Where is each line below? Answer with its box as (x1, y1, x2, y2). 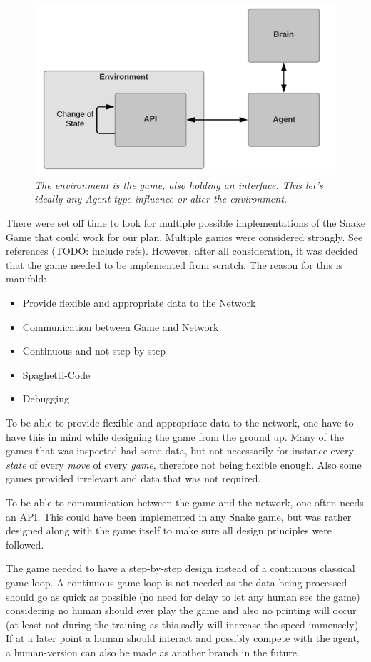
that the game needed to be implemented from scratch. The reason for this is (6, 257, 343, 272)
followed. (6, 536, 44, 551)
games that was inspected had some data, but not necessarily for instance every (6, 443, 354, 458)
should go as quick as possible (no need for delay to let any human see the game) (6, 589, 360, 604)
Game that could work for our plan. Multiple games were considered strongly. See (6, 229, 363, 244)
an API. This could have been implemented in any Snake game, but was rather (6, 509, 352, 524)
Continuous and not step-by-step (22, 343, 166, 358)
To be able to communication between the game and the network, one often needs (6, 494, 364, 509)
